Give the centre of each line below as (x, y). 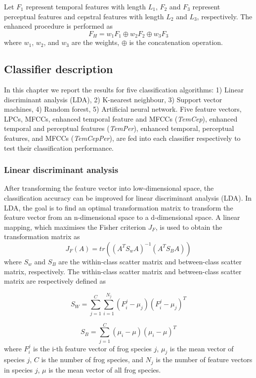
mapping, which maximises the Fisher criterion (75, 227)
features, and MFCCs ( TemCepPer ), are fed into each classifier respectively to (122, 138)
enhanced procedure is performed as (59, 26)
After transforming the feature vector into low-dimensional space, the (109, 188)
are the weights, (95, 42)
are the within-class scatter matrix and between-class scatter (150, 261)
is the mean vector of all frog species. (105, 369)
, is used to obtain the (189, 227)
